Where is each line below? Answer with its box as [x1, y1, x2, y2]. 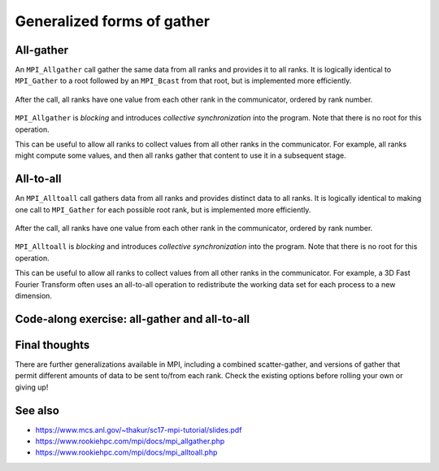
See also [15, 403, 60, 417]
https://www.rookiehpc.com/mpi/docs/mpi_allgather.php [35, 436, 225, 447]
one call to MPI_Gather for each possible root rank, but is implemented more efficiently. [15, 204, 311, 215]
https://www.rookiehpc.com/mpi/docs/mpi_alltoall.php [35, 447, 218, 457]
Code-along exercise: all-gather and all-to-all [15, 312, 250, 325]
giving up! [15, 382, 49, 392]
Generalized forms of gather [15, 12, 211, 30]
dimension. [15, 291, 53, 301]
